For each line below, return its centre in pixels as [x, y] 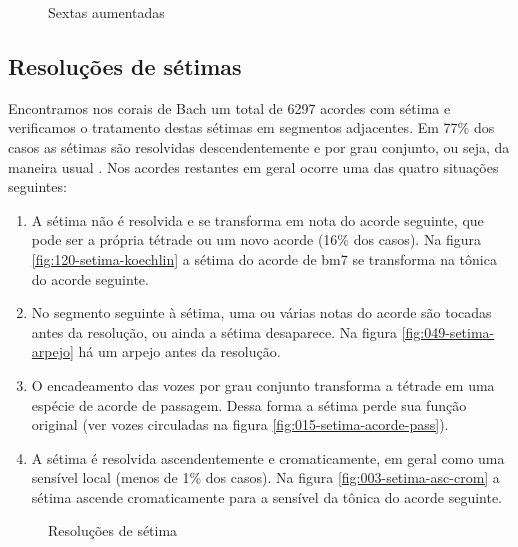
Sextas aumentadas [106, 12]
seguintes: [37, 186]
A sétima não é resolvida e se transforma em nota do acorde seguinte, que [257, 219]
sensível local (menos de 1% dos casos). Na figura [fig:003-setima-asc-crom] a [265, 477]
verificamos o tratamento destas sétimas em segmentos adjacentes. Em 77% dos [251, 127]
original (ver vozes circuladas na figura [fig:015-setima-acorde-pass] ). [240, 424]
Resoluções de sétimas [125, 65]
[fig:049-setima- [448, 331]
